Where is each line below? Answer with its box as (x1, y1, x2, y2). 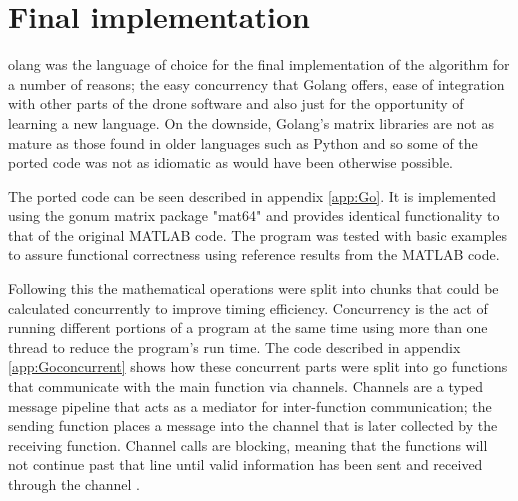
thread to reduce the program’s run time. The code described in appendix (8, 336, 461, 357)
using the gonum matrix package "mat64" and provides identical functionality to (8, 205, 500, 226)
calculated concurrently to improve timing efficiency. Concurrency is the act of (8, 297, 488, 318)
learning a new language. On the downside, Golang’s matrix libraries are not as (8, 112, 494, 133)
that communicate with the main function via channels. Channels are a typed (8, 376, 484, 397)
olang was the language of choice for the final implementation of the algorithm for (8, 54, 510, 75)
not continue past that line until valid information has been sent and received (8, 454, 483, 475)
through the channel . (8, 474, 140, 494)
